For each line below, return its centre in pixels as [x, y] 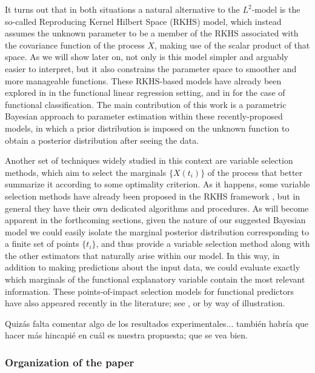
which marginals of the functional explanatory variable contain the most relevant [155, 279]
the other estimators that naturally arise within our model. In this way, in [142, 255]
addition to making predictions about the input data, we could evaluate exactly [153, 267]
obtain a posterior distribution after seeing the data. [102, 140]
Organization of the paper [70, 362]
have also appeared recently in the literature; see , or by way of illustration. [145, 303]
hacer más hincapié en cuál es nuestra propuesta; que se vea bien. [127, 335]
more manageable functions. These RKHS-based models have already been [143, 80]
